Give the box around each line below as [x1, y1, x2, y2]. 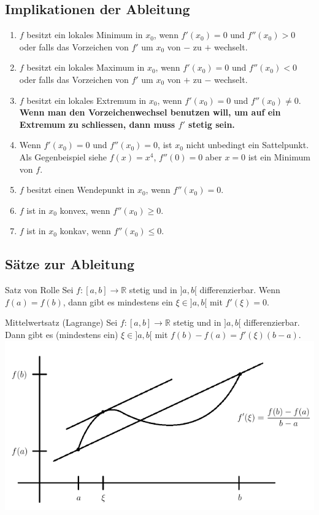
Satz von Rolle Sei [5, 283, 74, 296]
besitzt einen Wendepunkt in [26, 183, 135, 196]
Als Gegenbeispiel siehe [19, 150, 107, 163]
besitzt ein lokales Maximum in [26, 61, 145, 74]
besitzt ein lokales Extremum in [26, 93, 147, 106]
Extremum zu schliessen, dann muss [19, 117, 175, 130]
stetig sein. [188, 117, 235, 130]
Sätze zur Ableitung [5, 254, 134, 273]
